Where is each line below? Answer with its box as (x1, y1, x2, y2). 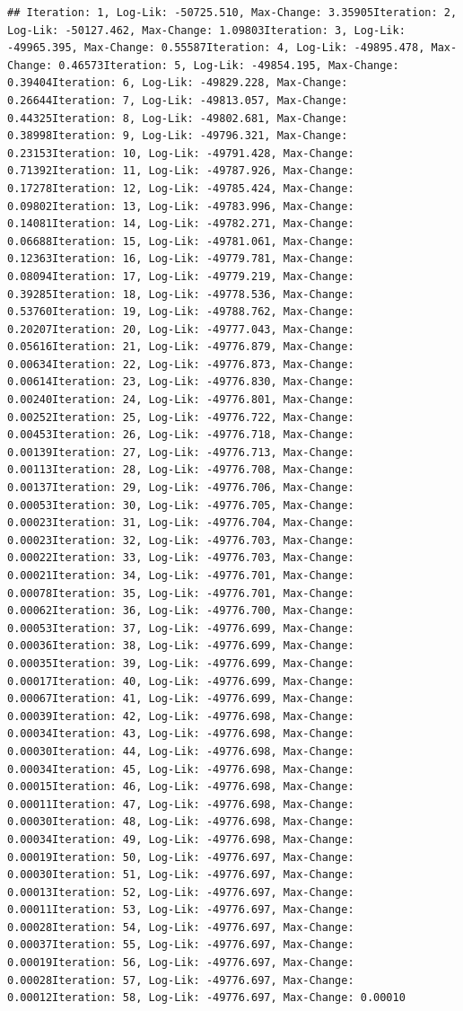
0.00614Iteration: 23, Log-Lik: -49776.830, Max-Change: (7, 375, 354, 389)
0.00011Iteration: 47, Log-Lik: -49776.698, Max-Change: (7, 797, 354, 811)
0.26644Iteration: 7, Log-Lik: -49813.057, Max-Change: (7, 93, 348, 107)
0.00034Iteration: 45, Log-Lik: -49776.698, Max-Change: (7, 762, 354, 776)
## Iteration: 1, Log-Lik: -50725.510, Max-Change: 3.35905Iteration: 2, (7, 6, 458, 19)
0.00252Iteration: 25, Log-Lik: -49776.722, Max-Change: (7, 410, 354, 424)
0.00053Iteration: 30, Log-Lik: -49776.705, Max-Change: (7, 498, 354, 512)
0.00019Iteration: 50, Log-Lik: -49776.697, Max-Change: (7, 850, 354, 864)
